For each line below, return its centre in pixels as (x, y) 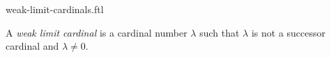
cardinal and (32, 46)
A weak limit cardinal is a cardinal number (97, 32)
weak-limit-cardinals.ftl (55, 9)
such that (220, 32)
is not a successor (288, 32)
